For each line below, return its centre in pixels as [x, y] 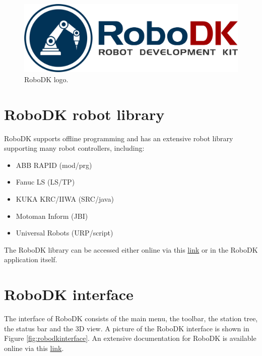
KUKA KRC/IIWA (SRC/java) [65, 199]
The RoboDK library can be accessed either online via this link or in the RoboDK [131, 249]
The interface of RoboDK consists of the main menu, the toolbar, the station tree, [131, 318]
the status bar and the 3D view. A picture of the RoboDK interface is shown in [127, 328]
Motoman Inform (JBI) [52, 216]
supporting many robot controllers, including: [74, 148]
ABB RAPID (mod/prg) [54, 165]
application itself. [31, 259]
